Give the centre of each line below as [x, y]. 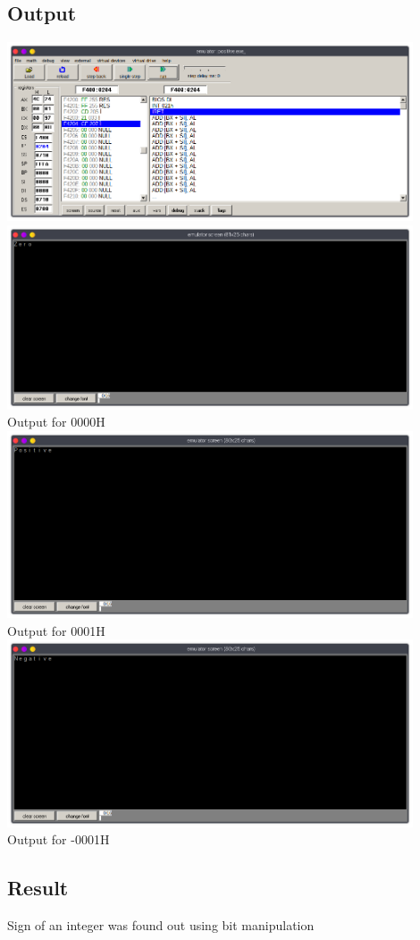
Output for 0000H [56, 422]
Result [38, 888]
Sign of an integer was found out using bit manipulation [161, 924]
